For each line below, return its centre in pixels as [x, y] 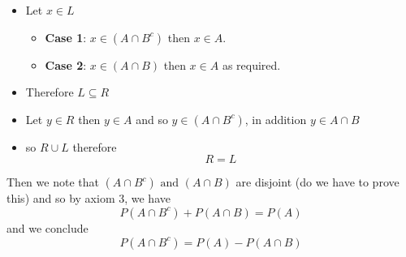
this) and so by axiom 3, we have [89, 198]
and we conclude [48, 227]
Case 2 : [66, 64]
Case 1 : [66, 37]
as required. [251, 64]
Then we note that [53, 182]
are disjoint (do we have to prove [317, 182]
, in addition [276, 119]
